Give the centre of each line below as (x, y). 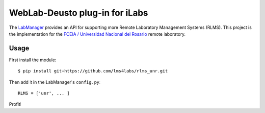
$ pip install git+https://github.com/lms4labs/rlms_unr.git (93, 71)
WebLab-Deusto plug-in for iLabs (79, 13)
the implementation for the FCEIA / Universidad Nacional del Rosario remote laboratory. (97, 34)
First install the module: (33, 60)
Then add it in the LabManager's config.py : (55, 82)
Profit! (15, 104)
